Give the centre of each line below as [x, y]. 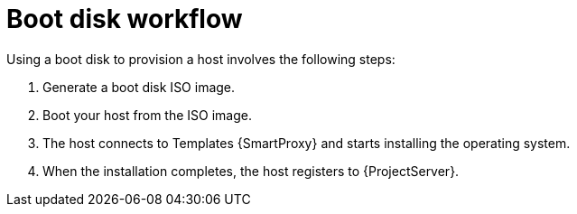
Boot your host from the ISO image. [147, 115]
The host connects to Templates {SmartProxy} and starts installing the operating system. [307, 143]
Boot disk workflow [125, 19]
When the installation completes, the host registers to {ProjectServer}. [251, 171]
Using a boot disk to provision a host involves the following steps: [201, 59]
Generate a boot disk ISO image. [139, 87]
